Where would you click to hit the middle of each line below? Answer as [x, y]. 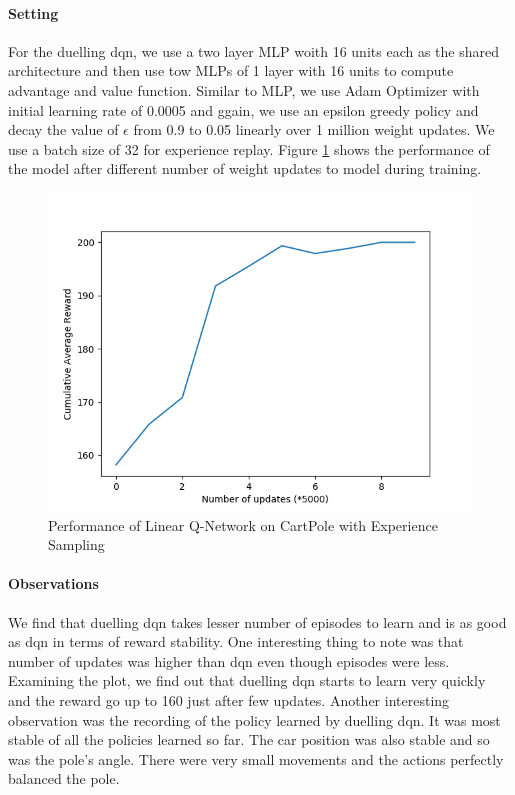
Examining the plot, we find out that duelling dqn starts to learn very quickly [247, 680]
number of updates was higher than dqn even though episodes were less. [229, 660]
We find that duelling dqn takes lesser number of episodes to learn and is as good [257, 621]
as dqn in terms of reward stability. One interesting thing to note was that [236, 641]
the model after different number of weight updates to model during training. [245, 168]
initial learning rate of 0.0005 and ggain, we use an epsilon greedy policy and [243, 109]
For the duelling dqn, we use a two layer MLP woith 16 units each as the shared [253, 50]
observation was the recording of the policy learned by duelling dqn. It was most [254, 719]
